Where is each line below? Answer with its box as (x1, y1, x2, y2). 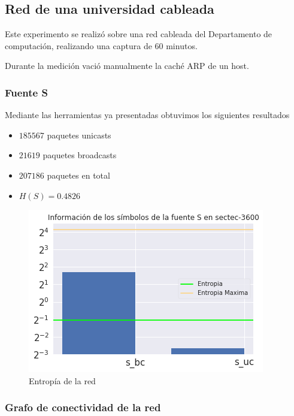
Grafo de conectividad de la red (5, 400, 161, 415)
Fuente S (5, 85, 48, 100)
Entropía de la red (29, 374, 96, 387)
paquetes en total (47, 168, 110, 181)
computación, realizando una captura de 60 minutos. (5, 39, 198, 52)
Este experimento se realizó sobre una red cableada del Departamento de (5, 28, 272, 40)
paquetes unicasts (47, 128, 111, 141)
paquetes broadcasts (43, 149, 117, 161)
